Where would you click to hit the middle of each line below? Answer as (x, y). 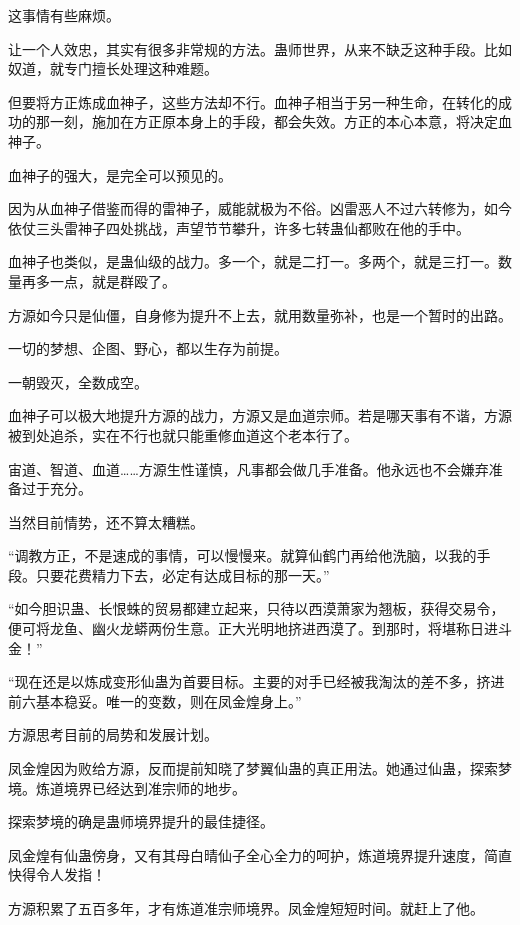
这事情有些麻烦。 (64, 15)
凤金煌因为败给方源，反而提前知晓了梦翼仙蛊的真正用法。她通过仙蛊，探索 (253, 768)
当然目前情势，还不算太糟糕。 (106, 521)
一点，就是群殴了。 (112, 280)
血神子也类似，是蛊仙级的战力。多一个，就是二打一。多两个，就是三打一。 (253, 261)
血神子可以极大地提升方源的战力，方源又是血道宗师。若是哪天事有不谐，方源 (260, 415)
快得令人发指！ (57, 874)
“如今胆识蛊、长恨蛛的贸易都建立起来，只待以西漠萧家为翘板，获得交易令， (256, 608)
